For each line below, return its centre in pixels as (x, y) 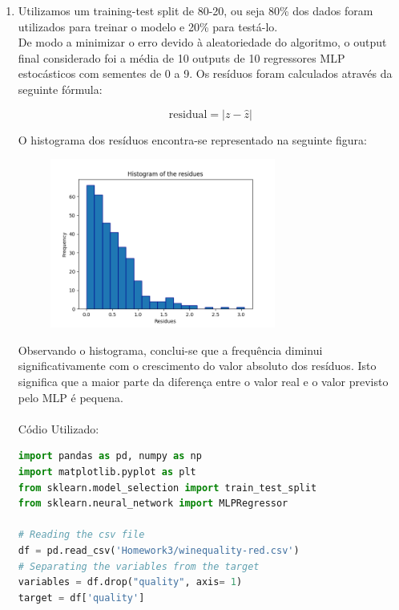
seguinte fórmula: (60, 89)
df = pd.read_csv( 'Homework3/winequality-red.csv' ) (159, 550)
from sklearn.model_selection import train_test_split (167, 488)
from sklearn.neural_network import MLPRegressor (153, 504)
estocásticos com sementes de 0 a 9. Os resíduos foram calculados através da (205, 73)
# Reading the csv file (81, 535)
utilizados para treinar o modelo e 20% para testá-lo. (148, 26)
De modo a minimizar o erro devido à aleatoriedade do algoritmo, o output (202, 42)
